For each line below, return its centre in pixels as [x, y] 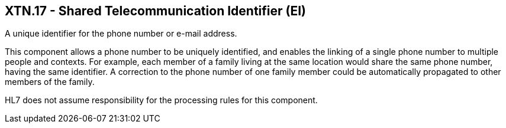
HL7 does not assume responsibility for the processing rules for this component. [161, 100]
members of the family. [50, 82]
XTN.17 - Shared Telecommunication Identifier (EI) [156, 11]
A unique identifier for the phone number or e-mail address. [121, 34]
